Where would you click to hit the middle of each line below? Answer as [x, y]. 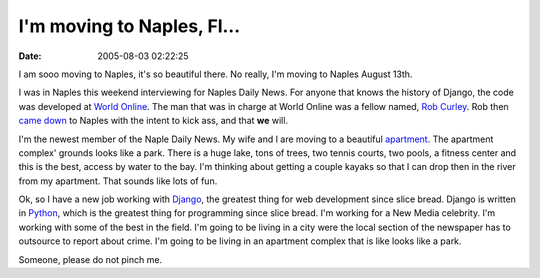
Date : [30, 56]
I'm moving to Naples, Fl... [129, 26]
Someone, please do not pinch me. [90, 259]
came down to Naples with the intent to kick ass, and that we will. [153, 121]
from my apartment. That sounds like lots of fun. [118, 181]
